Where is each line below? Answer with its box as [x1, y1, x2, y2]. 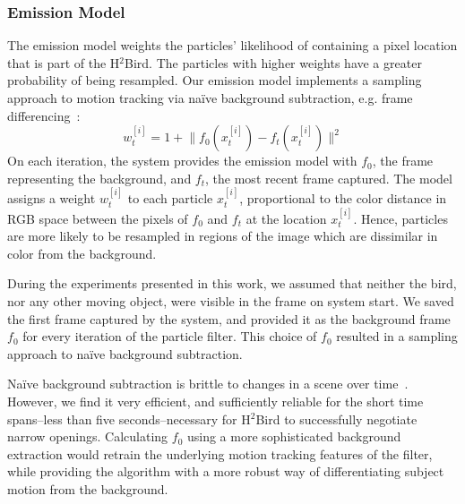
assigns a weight [7, 189, 96, 208]
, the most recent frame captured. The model [205, 168, 452, 187]
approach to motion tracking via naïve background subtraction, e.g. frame [7, 89, 413, 107]
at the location [245, 209, 327, 227]
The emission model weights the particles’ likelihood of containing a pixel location [7, 36, 458, 55]
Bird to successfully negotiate [255, 409, 418, 428]
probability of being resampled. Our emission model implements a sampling [7, 71, 422, 90]
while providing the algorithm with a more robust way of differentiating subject [7, 462, 444, 481]
